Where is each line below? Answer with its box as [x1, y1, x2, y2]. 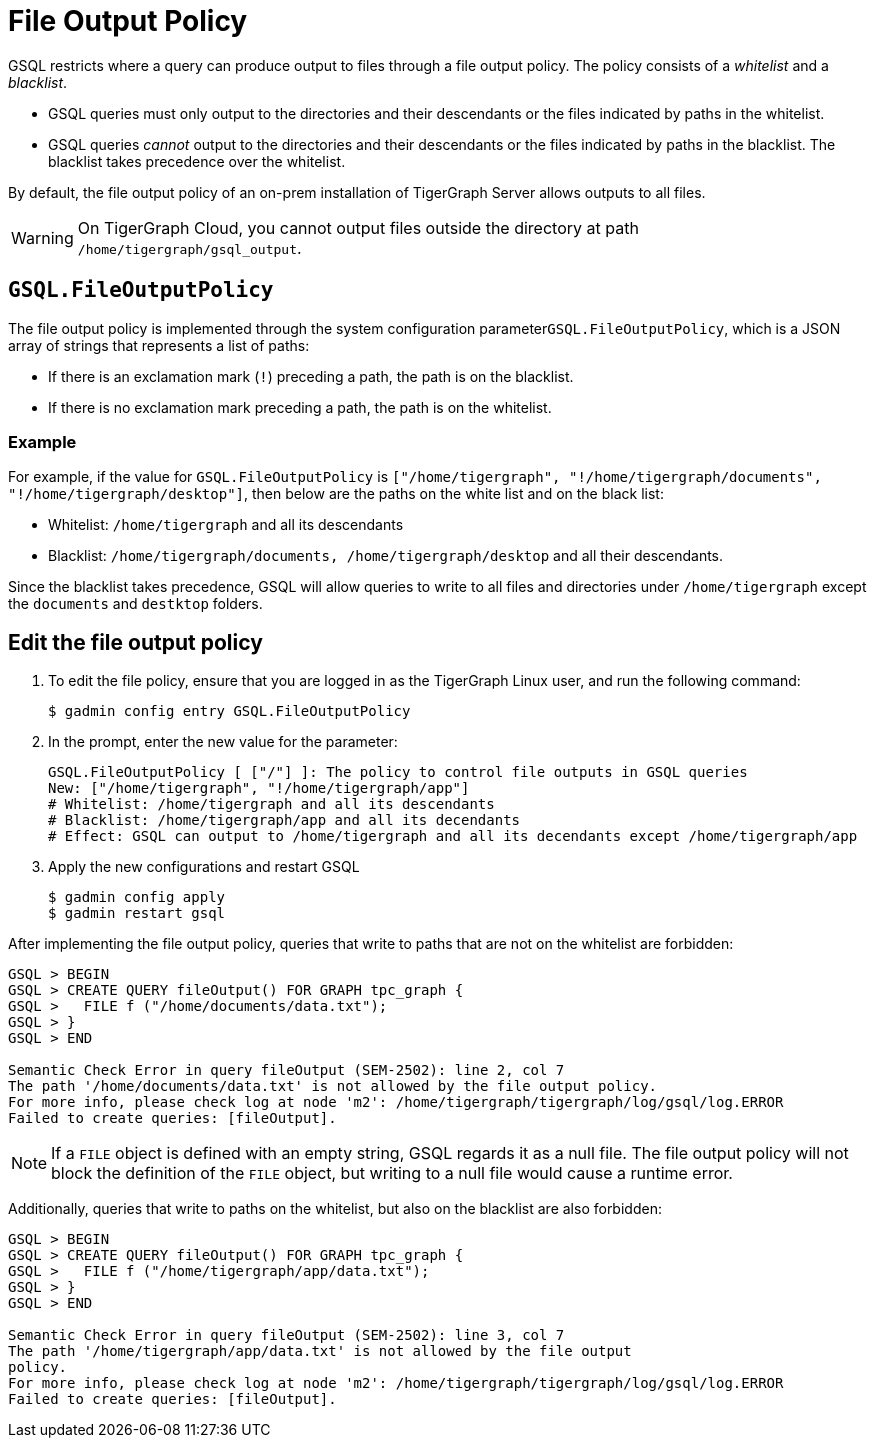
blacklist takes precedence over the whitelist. [48, 152, 346, 170]
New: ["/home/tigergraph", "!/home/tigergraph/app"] [48, 780, 470, 797]
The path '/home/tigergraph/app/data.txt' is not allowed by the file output [8, 1343, 632, 1360]
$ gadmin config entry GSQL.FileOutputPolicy [48, 703, 411, 720]
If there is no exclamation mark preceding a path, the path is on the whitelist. [48, 398, 552, 416]
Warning [11, 227, 74, 248]
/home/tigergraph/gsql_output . [77, 237, 302, 258]
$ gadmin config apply [48, 889, 226, 906]
